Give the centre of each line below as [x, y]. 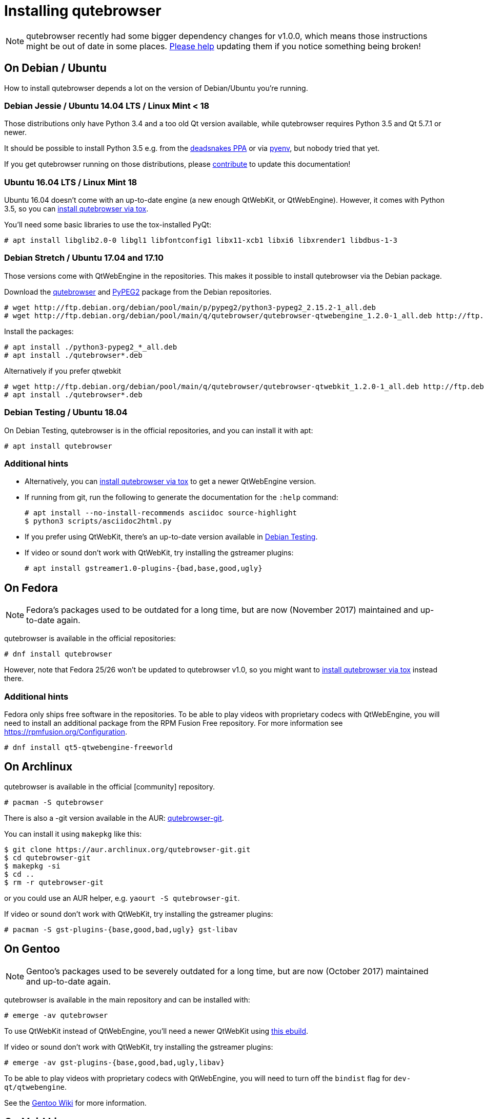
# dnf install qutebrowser [58, 654]
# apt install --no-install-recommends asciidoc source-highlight [161, 513]
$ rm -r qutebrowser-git [54, 882]
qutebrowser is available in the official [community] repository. [110, 786]
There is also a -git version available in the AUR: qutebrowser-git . [114, 818]
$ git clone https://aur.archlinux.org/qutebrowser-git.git [127, 849]
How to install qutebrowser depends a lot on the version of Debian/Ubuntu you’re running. [156, 88]
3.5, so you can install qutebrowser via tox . [76, 209]
